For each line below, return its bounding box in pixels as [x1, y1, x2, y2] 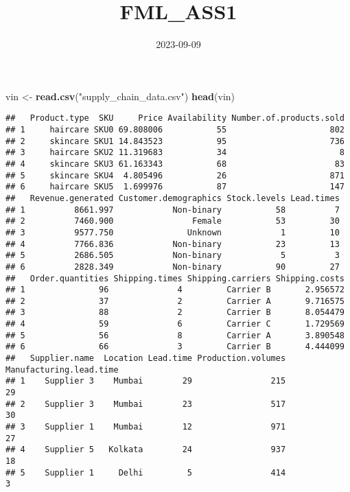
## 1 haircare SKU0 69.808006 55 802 [5, 124, 345, 134]
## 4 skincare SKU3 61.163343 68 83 [5, 159, 345, 169]
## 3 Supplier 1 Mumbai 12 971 [5, 422, 286, 432]
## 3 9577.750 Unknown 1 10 [5, 227, 340, 237]
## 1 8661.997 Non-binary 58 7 [5, 204, 340, 215]
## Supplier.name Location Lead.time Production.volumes [5, 353, 286, 364]
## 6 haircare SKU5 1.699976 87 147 [5, 182, 345, 192]
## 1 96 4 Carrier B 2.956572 [5, 285, 345, 295]
